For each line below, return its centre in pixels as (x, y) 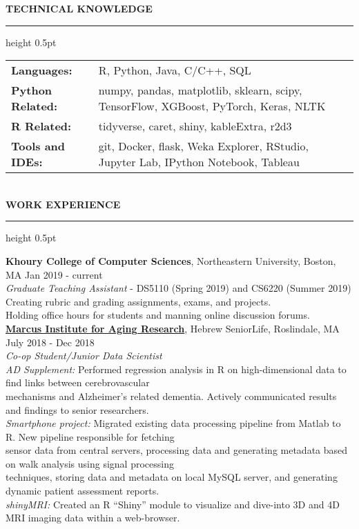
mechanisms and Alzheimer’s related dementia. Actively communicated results (171, 396)
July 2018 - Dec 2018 (50, 342)
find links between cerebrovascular (78, 382)
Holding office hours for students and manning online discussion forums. (158, 315)
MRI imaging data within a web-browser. (93, 518)
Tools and (38, 146)
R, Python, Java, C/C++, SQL (175, 70)
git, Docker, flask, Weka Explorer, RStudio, (203, 146)
